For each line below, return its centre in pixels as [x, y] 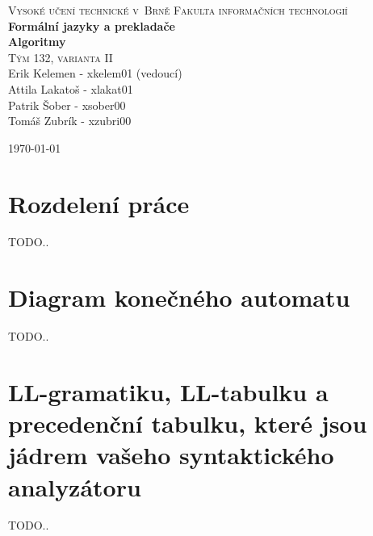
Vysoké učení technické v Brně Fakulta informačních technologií [178, 10]
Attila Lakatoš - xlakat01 [71, 88]
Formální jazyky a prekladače [92, 25]
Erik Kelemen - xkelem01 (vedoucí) [95, 73]
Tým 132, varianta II [61, 57]
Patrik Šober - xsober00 [67, 105]
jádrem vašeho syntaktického [171, 455]
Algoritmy [37, 42]
